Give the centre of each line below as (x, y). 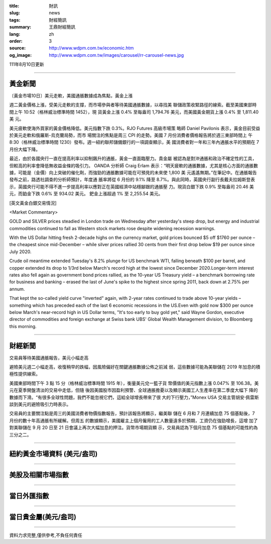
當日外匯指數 (29, 496)
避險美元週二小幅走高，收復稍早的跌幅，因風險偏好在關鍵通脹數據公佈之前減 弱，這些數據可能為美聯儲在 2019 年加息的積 (135, 367)
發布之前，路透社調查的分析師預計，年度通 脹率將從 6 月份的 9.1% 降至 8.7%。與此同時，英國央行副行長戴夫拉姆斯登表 (132, 180)
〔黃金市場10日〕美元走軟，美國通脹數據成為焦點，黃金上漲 (71, 96)
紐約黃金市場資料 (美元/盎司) (53, 454)
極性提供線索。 (25, 374)
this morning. (23, 326)
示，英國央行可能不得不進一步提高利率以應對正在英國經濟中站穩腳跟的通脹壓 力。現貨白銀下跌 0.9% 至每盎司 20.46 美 (132, 186)
